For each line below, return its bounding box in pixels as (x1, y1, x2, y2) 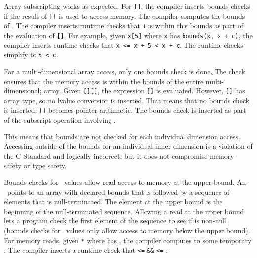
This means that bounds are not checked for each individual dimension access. (4, 131, 240, 141)
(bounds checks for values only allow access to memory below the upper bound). (4, 225, 250, 235)
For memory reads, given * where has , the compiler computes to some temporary (4, 235, 252, 245)
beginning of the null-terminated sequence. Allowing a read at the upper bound (4, 206, 244, 216)
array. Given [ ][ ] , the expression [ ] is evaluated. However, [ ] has (43, 86, 245, 96)
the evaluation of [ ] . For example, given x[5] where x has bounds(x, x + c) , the (4, 30, 253, 40)
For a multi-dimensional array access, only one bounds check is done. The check (4, 66, 245, 76)
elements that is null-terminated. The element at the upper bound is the (4, 196, 223, 207)
